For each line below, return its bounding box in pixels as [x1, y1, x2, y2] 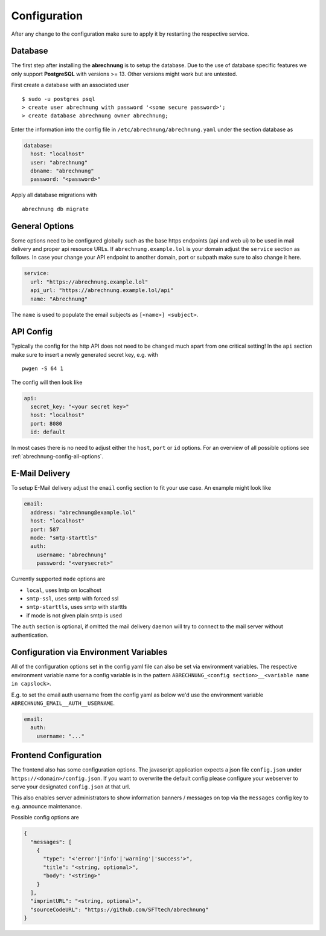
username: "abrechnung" [36, 551, 107, 558]
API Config [11, 327, 53, 337]
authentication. [11, 631, 49, 639]
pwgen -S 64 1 [22, 365, 63, 372]
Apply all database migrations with [11, 191, 97, 199]
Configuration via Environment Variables [11, 647, 168, 657]
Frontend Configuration [11, 750, 102, 761]
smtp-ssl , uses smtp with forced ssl [26, 594, 119, 602]
